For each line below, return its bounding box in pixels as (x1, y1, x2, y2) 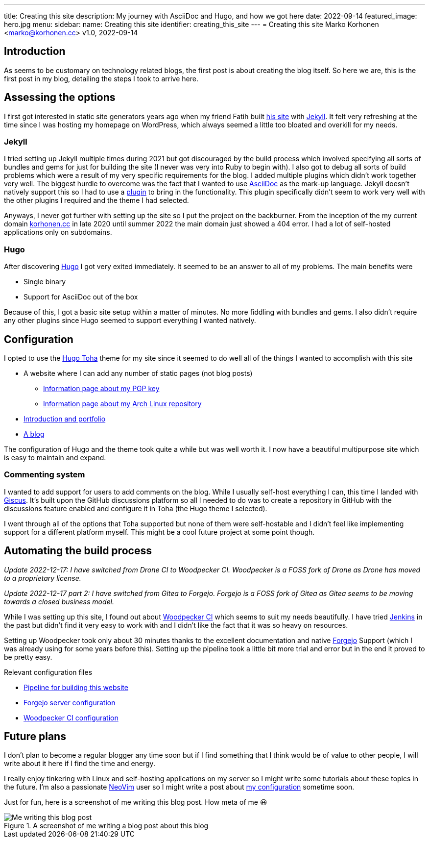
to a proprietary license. (4, 573, 81, 582)
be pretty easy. (4, 652, 52, 661)
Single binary (24, 277, 66, 286)
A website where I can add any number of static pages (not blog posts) (24, 369, 253, 378)
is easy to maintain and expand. (4, 453, 106, 462)
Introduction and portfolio (24, 415, 106, 423)
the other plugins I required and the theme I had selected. (4, 196, 189, 205)
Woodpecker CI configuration (24, 713, 119, 722)
